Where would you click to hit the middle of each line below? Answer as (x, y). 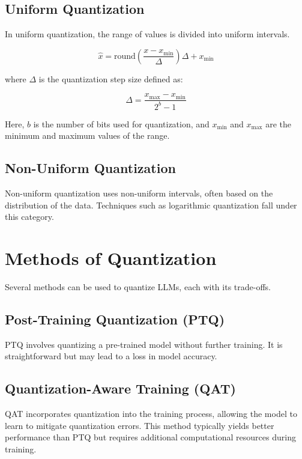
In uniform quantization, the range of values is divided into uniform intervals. (147, 34)
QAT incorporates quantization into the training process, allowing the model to (151, 414)
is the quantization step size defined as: (111, 78)
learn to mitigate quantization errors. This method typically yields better (140, 425)
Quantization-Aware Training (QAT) (120, 388)
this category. (29, 217)
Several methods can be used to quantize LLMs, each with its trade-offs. (138, 287)
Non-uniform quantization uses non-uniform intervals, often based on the (139, 193)
